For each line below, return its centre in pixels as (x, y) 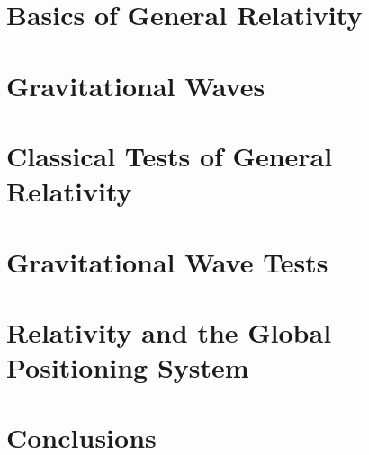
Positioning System (128, 367)
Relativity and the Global (169, 331)
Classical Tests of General (170, 155)
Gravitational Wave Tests (167, 261)
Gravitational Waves (136, 85)
